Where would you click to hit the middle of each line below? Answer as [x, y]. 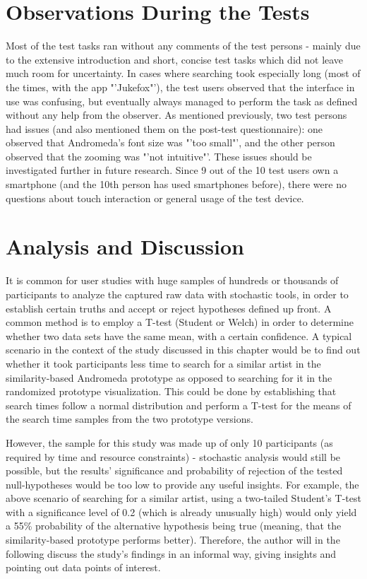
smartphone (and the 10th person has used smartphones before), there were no [176, 184]
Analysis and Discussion [125, 246]
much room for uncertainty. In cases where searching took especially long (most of [183, 73]
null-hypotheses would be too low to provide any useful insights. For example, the [182, 484]
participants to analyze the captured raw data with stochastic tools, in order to [177, 294]
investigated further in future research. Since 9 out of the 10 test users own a [172, 170]
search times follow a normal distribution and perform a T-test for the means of [179, 405]
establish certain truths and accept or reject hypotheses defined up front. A [169, 308]
